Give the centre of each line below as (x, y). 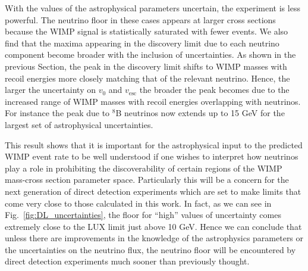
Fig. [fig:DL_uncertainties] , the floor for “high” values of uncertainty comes (143, 215)
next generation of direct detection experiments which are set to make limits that (153, 191)
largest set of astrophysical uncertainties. (79, 124)
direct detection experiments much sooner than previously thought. (127, 261)
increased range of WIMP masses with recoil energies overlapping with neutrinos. (153, 101)
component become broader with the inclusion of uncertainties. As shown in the (150, 54)
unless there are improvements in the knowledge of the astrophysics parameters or (154, 238)
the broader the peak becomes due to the (214, 90)
